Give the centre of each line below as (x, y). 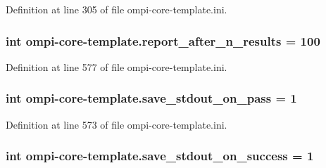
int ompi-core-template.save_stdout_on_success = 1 (160, 156)
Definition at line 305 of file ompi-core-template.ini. (117, 9)
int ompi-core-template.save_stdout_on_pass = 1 (151, 98)
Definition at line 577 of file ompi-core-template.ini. (117, 66)
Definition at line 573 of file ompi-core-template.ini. (117, 124)
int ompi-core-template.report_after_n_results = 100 (163, 40)
